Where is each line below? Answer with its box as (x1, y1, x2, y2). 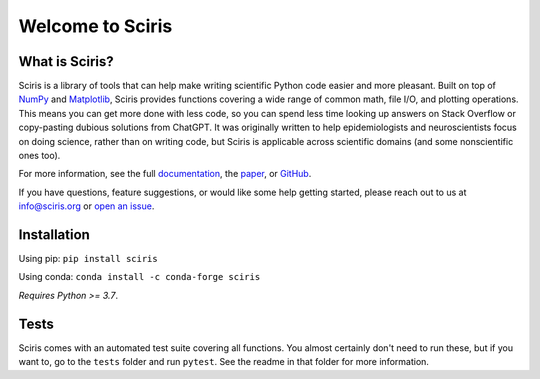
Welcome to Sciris (18, 15, 173, 37)
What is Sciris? (18, 53, 114, 70)
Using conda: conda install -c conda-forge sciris (18, 271, 261, 283)
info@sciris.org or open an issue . (18, 200, 155, 212)
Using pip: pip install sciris (18, 253, 159, 265)
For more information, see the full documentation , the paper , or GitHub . (18, 168, 312, 180)
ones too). (18, 150, 61, 162)
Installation (18, 226, 90, 243)
